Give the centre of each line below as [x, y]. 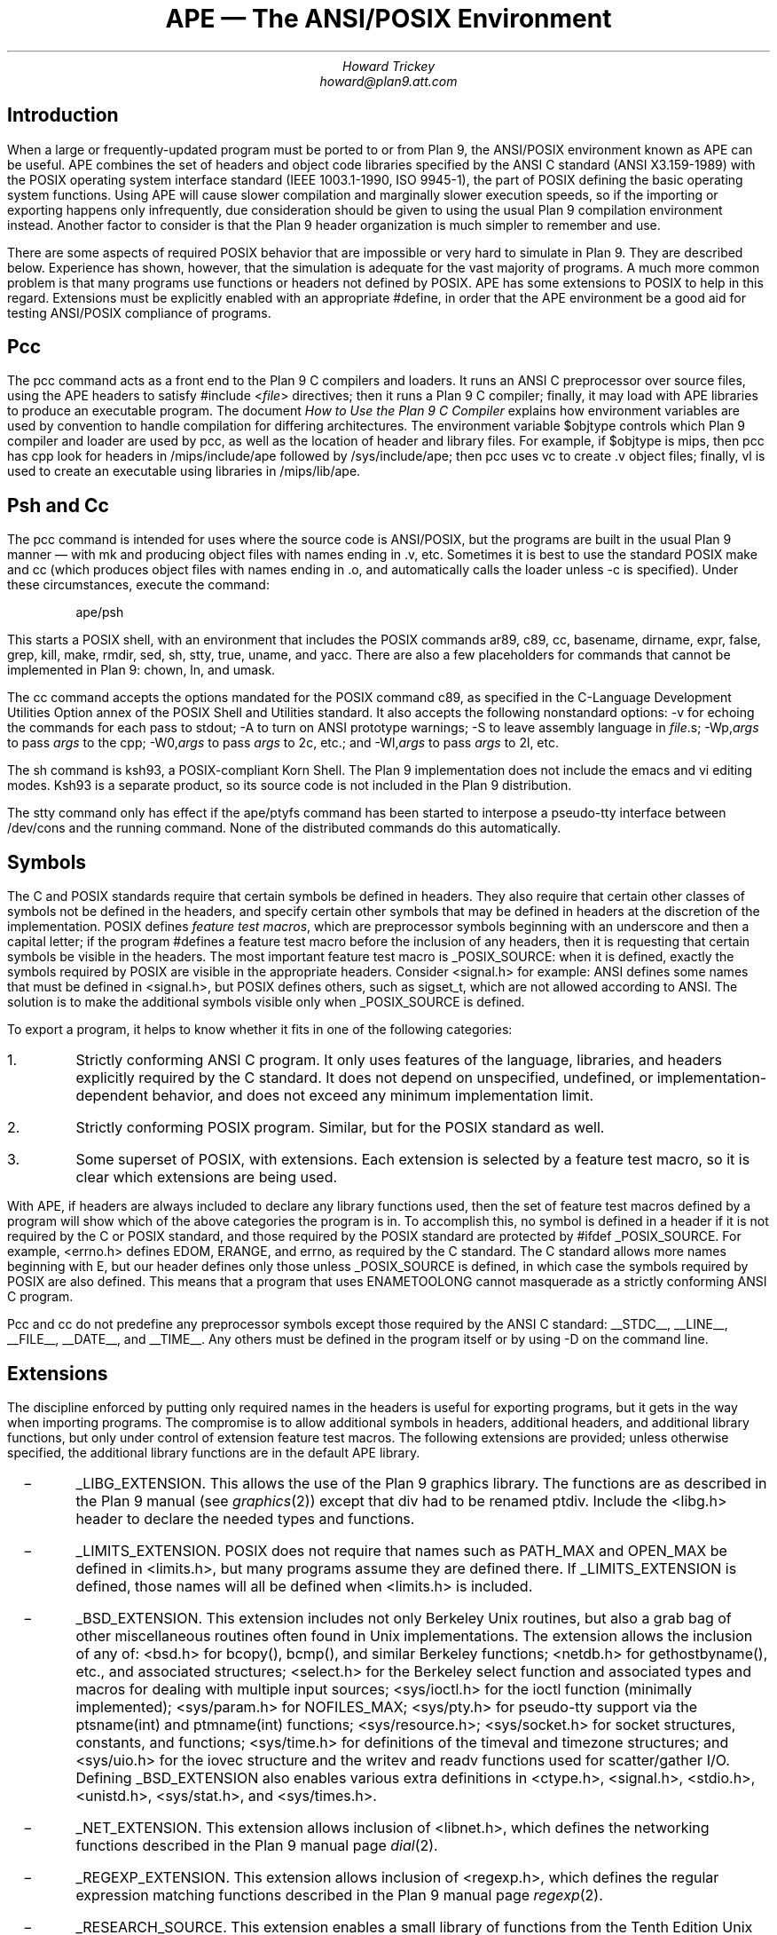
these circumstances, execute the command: [138, 585]
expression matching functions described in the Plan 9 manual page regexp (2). [339, 1895]
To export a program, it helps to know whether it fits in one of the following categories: [260, 1030]
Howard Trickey [388, 66]
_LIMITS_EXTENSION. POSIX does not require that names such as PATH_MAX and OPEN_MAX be [401, 1550]
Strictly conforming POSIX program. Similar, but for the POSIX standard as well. [340, 1128]
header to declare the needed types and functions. [245, 1518]
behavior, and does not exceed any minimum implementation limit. [373, 1096]
